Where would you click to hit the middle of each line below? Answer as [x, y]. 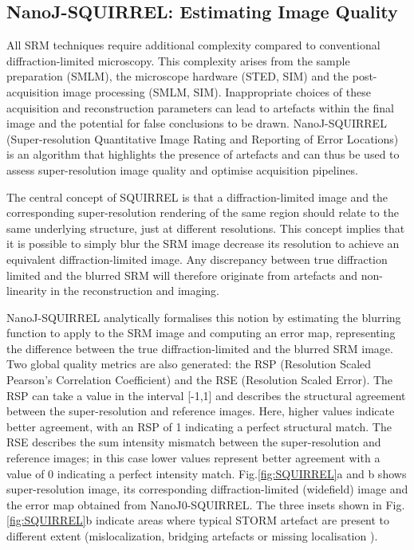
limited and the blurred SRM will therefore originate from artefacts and [182, 275]
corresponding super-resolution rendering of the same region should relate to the [203, 212]
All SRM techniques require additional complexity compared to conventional [193, 45]
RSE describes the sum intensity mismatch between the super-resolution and [194, 442]
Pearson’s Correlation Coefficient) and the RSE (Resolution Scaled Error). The [200, 380]
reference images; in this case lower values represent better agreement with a [193, 458]
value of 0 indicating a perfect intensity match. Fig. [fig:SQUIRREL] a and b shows [207, 473]
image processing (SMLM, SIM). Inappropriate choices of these [217, 91]
